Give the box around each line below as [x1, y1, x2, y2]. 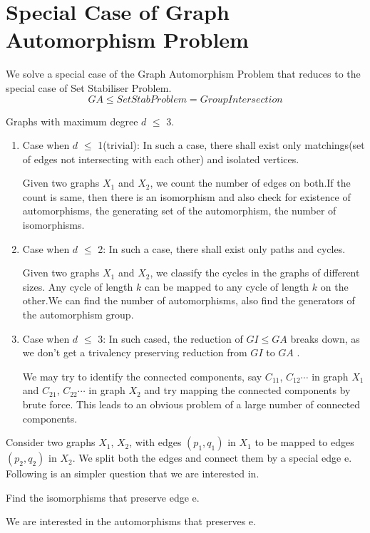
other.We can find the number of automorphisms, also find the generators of [22, 293, 355, 308]
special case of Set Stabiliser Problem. [6, 80, 172, 95]
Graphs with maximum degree [6, 113, 138, 128]
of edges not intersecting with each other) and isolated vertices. [22, 151, 299, 166]
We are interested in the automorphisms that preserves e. [6, 514, 256, 529]
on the [320, 279, 349, 294]
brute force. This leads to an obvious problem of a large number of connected [22, 397, 361, 411]
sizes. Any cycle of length [22, 279, 133, 294]
